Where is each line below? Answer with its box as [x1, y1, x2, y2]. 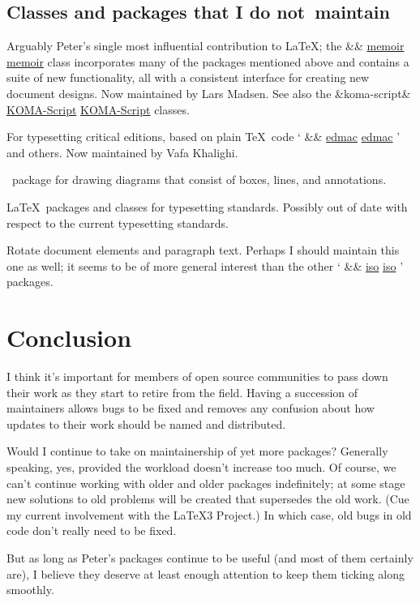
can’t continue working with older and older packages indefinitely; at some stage [6, 474, 405, 491]
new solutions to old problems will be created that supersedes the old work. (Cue [6, 490, 409, 507]
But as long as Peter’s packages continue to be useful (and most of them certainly [6, 549, 414, 566]
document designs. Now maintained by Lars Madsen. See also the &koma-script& [6, 84, 411, 101]
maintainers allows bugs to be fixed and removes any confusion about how [6, 400, 375, 417]
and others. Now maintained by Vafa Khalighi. [6, 143, 238, 160]
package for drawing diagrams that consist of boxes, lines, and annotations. [11, 171, 387, 188]
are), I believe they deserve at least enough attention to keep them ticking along [6, 565, 405, 582]
